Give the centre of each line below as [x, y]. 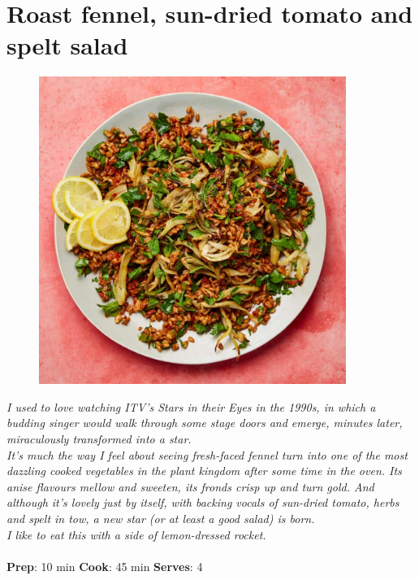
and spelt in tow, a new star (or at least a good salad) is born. [161, 518]
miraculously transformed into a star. [99, 439]
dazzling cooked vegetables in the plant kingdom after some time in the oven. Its [204, 471]
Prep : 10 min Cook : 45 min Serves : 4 [105, 566]
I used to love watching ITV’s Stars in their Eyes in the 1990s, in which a [191, 406]
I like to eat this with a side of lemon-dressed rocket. [136, 534]
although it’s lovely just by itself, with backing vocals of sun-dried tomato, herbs [203, 502]
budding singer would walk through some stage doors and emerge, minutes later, [205, 423]
